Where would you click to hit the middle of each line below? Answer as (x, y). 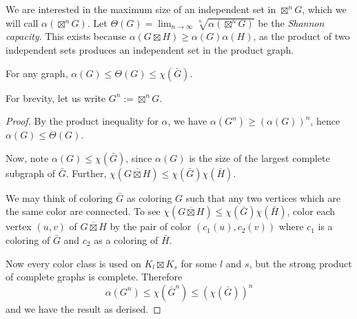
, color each (311, 211)
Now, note (27, 157)
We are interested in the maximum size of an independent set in (141, 9)
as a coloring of (126, 239)
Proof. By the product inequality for (82, 121)
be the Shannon (291, 22)
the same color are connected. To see (83, 211)
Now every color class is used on (73, 263)
